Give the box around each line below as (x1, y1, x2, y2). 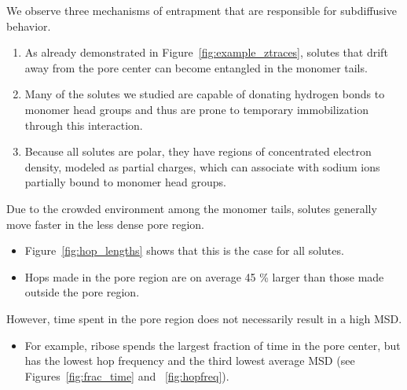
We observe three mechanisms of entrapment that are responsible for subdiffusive (6, 2, 397, 18)
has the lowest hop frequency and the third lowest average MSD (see (24, 352, 355, 369)
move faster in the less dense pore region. (6, 215, 204, 232)
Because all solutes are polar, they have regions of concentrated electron (24, 143, 372, 160)
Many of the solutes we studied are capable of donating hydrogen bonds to (24, 86, 385, 102)
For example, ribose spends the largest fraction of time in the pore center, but (24, 337, 401, 353)
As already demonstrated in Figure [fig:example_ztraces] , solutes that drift (24, 44, 388, 61)
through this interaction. (24, 116, 143, 133)
